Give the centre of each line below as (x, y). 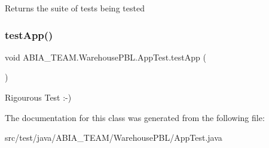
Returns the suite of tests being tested (75, 8)
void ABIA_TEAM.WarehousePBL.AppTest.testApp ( (106, 57)
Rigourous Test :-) (38, 97)
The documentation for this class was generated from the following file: (135, 117)
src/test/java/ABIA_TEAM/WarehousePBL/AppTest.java (114, 138)
